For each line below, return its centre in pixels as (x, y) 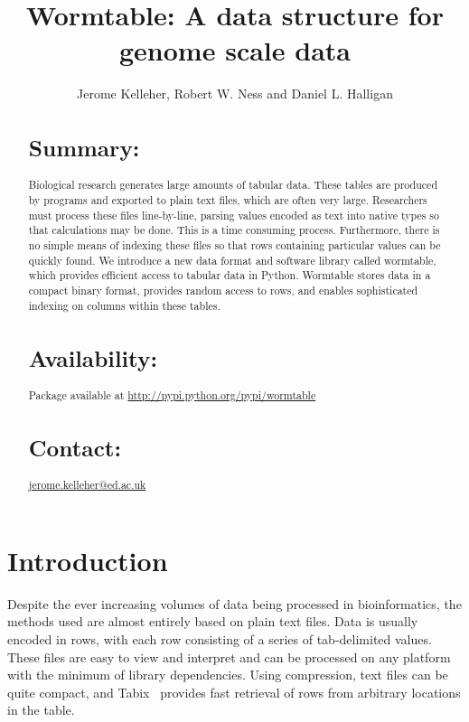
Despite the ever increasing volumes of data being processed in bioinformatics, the (234, 603)
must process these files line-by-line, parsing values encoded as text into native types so (234, 215)
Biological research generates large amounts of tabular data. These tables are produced (233, 185)
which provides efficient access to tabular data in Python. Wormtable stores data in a (230, 275)
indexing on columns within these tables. (124, 305)
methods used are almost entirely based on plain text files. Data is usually (213, 621)
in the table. (41, 710)
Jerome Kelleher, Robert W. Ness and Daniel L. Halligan (235, 94)
